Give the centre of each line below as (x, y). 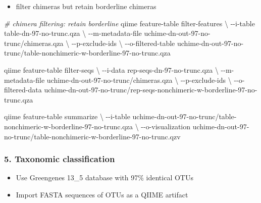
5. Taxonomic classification (60, 159)
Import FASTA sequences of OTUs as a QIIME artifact (102, 194)
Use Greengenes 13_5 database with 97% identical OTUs (105, 177)
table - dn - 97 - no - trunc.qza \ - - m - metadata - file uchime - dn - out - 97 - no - (107, 33)
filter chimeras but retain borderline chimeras (86, 6)
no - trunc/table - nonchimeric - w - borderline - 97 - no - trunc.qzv (92, 136)
